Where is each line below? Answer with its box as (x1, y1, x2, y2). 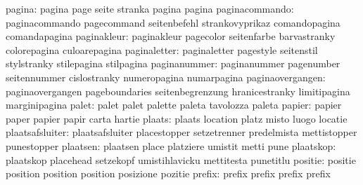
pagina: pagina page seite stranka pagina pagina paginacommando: (6, 1, 294, 15)
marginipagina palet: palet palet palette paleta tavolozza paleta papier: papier (6, 97, 342, 112)
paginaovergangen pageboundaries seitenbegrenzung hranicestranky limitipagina (6, 83, 350, 98)
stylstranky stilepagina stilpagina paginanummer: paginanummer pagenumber (6, 56, 340, 71)
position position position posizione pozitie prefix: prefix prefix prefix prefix (6, 166, 331, 181)
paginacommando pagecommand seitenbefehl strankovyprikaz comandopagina (6, 15, 340, 29)
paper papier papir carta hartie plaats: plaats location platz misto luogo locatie (6, 111, 348, 125)
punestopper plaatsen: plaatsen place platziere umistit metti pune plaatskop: (6, 138, 336, 153)
